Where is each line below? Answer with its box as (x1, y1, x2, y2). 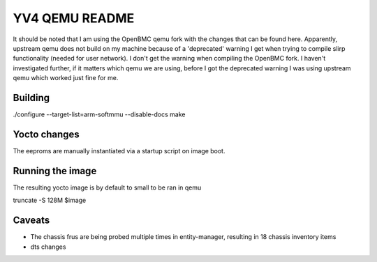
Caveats (13, 215, 50, 226)
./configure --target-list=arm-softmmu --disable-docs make (13, 110, 186, 118)
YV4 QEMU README (13, 10, 135, 26)
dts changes (30, 242, 66, 251)
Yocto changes (13, 128, 80, 140)
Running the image (13, 164, 97, 177)
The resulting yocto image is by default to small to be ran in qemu (13, 183, 202, 192)
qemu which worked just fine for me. (13, 74, 119, 82)
